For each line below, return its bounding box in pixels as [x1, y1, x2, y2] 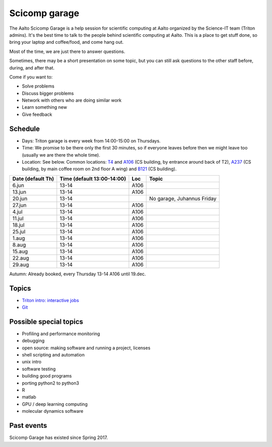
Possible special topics [9, 317, 83, 326]
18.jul [12, 221, 25, 229]
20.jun [12, 195, 28, 202]
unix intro [22, 359, 42, 365]
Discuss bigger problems [22, 90, 74, 96]
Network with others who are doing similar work [22, 97, 122, 103]
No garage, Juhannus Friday [149, 195, 217, 202]
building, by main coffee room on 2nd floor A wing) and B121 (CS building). [22, 166, 177, 172]
